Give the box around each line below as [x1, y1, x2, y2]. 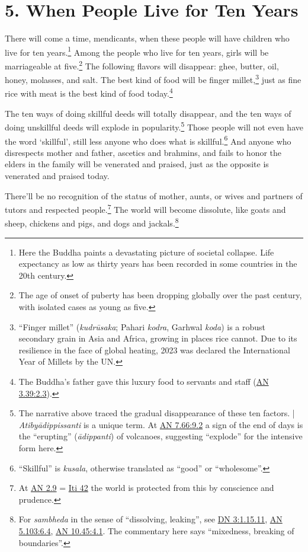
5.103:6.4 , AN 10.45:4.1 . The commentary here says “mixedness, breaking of [18, 524, 294, 537]
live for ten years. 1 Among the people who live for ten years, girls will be [5, 44, 269, 58]
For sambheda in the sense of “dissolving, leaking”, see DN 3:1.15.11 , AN [18, 513, 283, 525]
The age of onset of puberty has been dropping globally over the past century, [18, 289, 302, 301]
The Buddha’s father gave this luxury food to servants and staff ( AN [18, 375, 269, 388]
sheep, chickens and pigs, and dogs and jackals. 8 [5, 215, 179, 229]
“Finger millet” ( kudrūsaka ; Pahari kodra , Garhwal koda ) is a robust [18, 320, 266, 333]
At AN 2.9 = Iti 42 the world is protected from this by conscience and [18, 481, 274, 494]
